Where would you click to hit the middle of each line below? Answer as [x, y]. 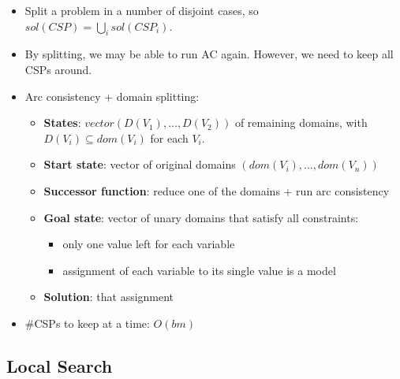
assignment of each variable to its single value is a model [199, 270]
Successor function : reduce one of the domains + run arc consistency [217, 190]
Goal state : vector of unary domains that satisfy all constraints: [201, 217]
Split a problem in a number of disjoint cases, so [142, 10]
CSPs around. [58, 69]
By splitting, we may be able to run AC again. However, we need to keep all [209, 54]
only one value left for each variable [149, 244]
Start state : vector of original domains [140, 164]
